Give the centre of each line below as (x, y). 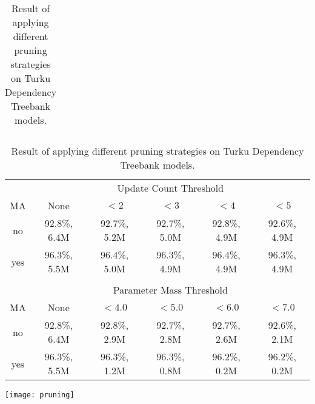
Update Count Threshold (171, 188)
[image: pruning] (40, 395)
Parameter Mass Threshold (170, 290)
